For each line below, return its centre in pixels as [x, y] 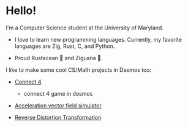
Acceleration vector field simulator [58, 106]
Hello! [21, 11]
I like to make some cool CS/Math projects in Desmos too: [78, 70]
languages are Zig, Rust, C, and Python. [65, 46]
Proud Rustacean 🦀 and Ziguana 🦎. [58, 58]
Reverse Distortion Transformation [58, 117]
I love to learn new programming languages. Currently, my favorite [98, 39]
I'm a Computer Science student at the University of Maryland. [85, 28]
